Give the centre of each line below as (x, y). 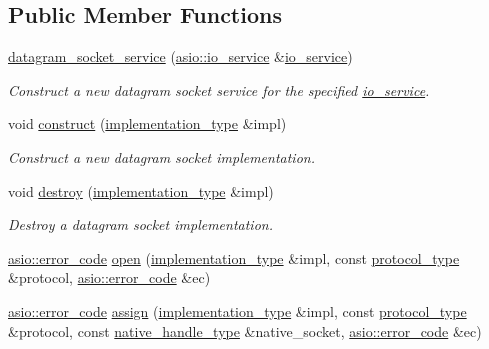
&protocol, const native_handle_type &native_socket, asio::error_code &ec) (245, 330)
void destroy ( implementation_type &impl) (141, 190)
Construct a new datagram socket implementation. (161, 156)
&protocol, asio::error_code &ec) (109, 277)
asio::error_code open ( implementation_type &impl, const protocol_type (234, 257)
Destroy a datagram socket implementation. (140, 224)
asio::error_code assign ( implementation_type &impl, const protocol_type (237, 310)
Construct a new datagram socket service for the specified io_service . (219, 89)
